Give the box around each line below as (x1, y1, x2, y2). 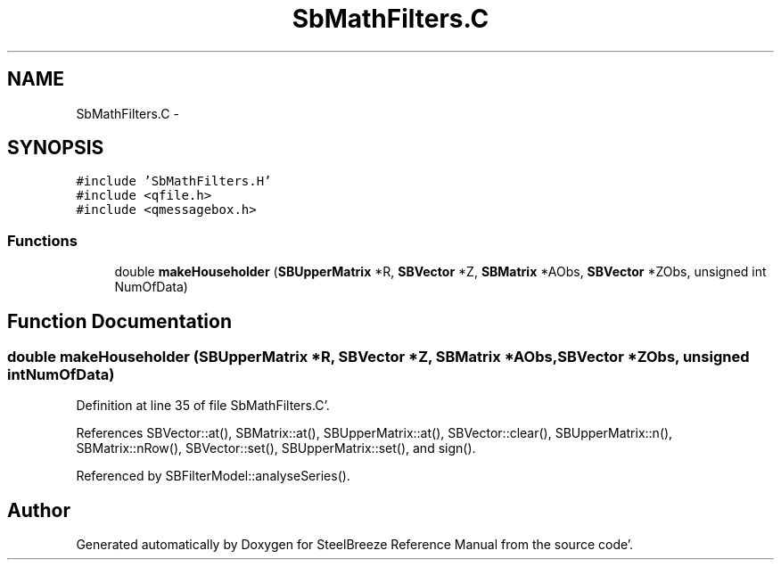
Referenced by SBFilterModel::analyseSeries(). (76, 468, 350, 484)
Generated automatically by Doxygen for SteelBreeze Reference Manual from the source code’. (76, 537, 634, 553)
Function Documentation (7, 309, 232, 333)
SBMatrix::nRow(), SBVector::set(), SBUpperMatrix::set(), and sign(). (76, 440, 476, 456)
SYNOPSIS (7, 136, 104, 160)
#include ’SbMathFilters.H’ (76, 174, 272, 189)
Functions (7, 231, 78, 250)
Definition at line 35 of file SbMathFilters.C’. (76, 398, 330, 414)
